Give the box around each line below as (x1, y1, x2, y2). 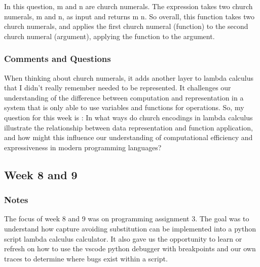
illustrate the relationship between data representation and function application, (4, 122, 253, 132)
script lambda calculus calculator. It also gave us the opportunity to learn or (4, 233, 242, 244)
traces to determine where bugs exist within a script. (4, 253, 168, 263)
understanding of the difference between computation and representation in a (4, 92, 244, 103)
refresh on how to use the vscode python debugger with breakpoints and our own (4, 243, 256, 254)
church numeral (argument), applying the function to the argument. (4, 30, 215, 41)
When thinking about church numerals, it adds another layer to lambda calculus (4, 72, 253, 83)
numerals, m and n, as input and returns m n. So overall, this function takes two (4, 11, 255, 21)
